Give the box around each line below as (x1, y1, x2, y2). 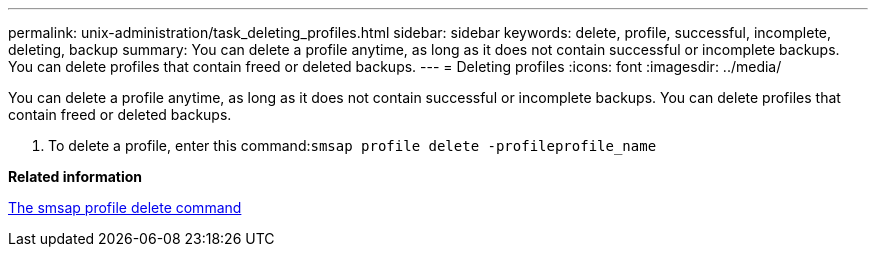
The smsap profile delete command (8, 199, 242, 216)
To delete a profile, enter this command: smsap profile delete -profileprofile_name (48, 137, 657, 154)
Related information (8, 168, 143, 185)
